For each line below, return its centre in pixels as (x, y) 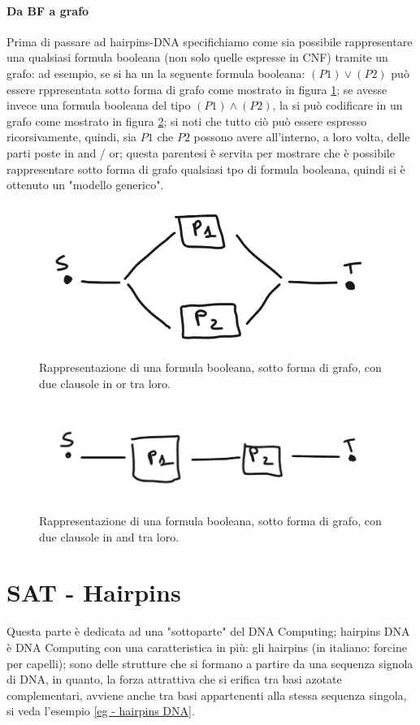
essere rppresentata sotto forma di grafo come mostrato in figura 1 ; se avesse (197, 89)
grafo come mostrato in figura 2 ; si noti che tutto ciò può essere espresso (187, 121)
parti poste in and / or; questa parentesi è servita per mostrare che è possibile (201, 152)
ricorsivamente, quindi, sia (72, 137)
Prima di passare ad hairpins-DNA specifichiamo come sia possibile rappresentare (210, 41)
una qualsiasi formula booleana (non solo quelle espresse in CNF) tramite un (197, 57)
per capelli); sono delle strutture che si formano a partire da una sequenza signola (210, 663)
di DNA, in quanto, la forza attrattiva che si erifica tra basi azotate (174, 679)
